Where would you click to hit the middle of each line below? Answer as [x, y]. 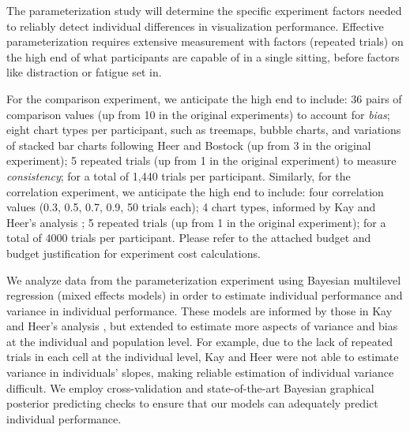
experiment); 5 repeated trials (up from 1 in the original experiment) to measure [201, 160]
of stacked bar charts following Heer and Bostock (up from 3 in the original [189, 145]
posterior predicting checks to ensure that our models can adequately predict [192, 403]
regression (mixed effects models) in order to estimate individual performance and [205, 295]
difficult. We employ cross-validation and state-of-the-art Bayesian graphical [190, 387]
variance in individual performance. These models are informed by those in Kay [199, 310]
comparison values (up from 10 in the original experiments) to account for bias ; [198, 114]
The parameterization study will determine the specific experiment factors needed [204, 10]
